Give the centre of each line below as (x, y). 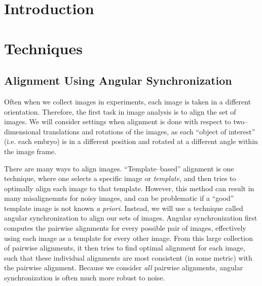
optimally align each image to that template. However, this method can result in (129, 188)
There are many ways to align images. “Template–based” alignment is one (119, 168)
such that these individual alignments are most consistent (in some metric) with (128, 257)
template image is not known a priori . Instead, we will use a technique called (124, 208)
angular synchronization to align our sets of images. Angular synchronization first (131, 218)
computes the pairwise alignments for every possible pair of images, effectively (125, 228)
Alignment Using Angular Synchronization (118, 80)
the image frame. (30, 151)
